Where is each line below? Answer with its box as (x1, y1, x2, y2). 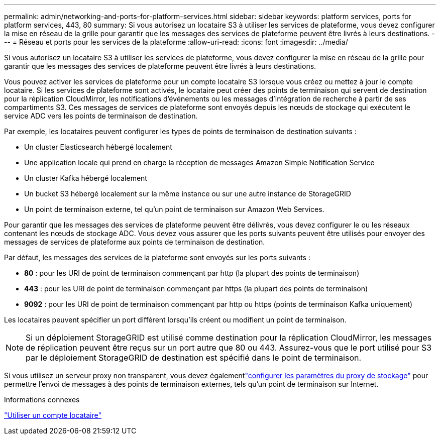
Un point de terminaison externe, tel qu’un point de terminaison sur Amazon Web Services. (24, 205, 324, 213)
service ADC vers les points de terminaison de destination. (4, 112, 198, 120)
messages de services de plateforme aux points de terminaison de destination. (4, 238, 265, 246)
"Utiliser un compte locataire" (4, 411, 101, 419)
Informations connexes (4, 395, 80, 404)
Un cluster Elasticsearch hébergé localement (24, 143, 172, 151)
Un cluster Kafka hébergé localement (24, 174, 147, 182)
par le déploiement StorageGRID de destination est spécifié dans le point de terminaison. (26, 353, 362, 363)
